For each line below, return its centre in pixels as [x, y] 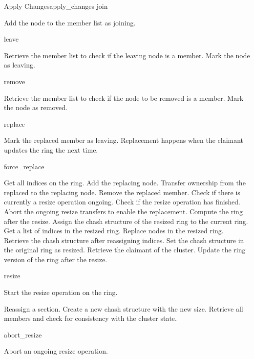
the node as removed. [36, 107]
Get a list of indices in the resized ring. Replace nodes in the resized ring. [114, 231]
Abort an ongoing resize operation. [56, 351]
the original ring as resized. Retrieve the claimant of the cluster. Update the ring [125, 250]
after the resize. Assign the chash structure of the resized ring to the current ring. [126, 221]
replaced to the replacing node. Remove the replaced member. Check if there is [122, 192]
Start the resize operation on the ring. [61, 292]
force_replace [24, 166]
